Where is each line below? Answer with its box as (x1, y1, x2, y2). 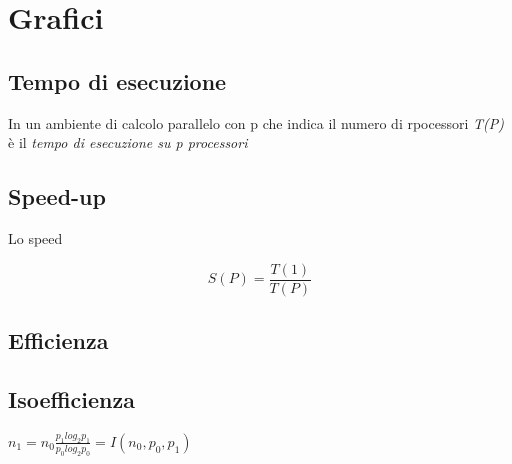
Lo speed (8, 227, 63, 248)
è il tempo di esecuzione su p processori (8, 132, 248, 153)
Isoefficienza (8, 383, 136, 414)
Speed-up (8, 181, 106, 212)
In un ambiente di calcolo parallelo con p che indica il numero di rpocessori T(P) (8, 112, 504, 133)
